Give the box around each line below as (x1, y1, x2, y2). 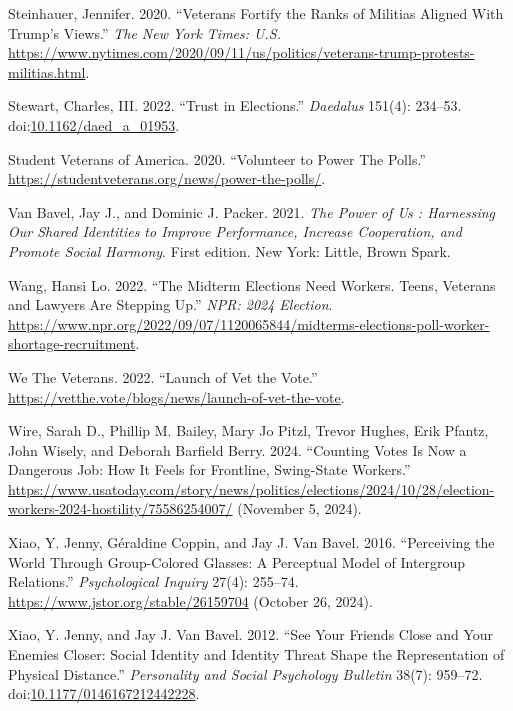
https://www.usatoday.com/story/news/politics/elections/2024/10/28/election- (8, 478, 495, 499)
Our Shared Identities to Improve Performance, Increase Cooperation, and (8, 221, 462, 242)
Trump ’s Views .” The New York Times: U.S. (8, 22, 281, 43)
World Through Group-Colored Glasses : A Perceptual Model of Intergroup (8, 551, 466, 572)
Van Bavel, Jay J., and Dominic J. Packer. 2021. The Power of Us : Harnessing (8, 201, 495, 222)
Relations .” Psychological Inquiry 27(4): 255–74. (8, 571, 299, 592)
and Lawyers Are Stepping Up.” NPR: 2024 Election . (8, 294, 333, 315)
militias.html (8, 61, 86, 82)
